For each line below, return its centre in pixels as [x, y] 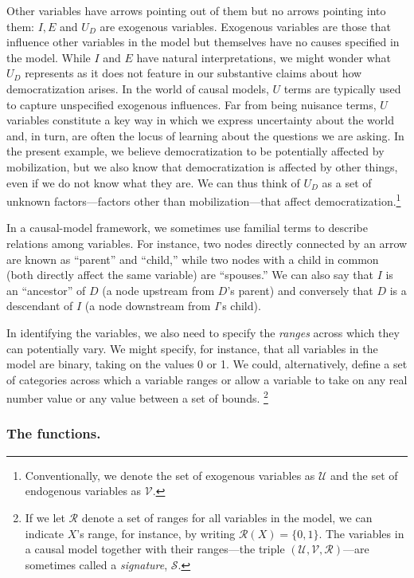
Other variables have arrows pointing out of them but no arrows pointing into [196, 10]
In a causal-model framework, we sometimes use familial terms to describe [187, 228]
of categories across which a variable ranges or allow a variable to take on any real [207, 379]
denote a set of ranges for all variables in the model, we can [227, 517]
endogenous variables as [83, 491]
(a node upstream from [158, 290]
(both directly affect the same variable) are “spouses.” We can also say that [190, 275]
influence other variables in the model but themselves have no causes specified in [203, 42]
